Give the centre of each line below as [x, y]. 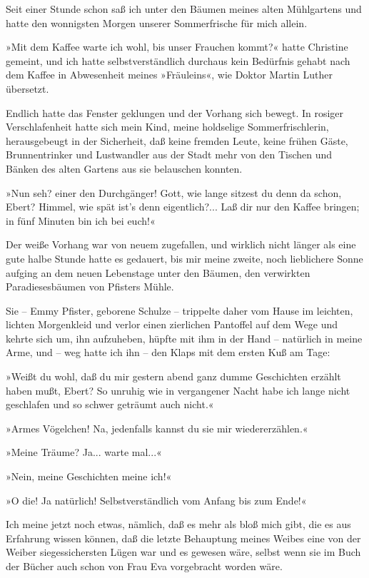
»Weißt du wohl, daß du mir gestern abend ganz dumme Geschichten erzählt [173, 376]
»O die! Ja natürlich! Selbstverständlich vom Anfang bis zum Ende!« [156, 500]
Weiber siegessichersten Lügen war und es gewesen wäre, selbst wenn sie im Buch [183, 552]
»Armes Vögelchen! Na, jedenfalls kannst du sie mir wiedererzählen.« [157, 428]
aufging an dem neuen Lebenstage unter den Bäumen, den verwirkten [158, 272]
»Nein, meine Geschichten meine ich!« [89, 476]
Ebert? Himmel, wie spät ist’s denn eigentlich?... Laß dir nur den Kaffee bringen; [183, 207]
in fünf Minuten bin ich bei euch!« [81, 220]
